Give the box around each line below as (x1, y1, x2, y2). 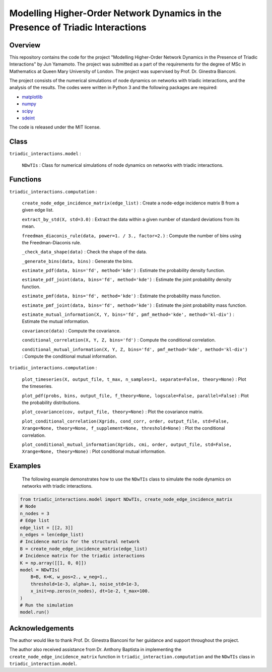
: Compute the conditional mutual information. (22, 353, 117, 359)
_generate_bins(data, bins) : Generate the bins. (22, 258, 133, 264)
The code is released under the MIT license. (9, 124, 101, 130)
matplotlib (22, 94, 43, 100)
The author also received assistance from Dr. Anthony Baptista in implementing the (9, 646, 181, 652)
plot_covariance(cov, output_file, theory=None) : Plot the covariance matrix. (22, 409, 203, 415)
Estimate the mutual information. (22, 318, 90, 324)
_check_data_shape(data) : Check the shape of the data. (22, 249, 147, 255)
